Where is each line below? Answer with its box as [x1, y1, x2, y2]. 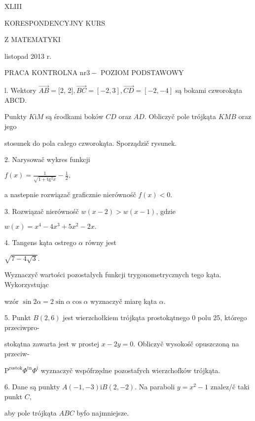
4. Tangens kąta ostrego [4, 237, 76, 248]
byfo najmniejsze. [76, 408, 129, 418]
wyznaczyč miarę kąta [90, 295, 157, 306]
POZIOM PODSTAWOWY [100, 67, 184, 78]
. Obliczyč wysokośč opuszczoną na [133, 338, 239, 349]
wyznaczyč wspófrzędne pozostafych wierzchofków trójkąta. [40, 365, 220, 375]
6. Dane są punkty [4, 381, 60, 392]
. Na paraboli [135, 381, 175, 392]
